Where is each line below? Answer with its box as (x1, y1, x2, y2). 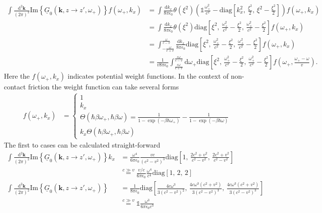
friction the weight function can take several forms (28, 82, 179, 92)
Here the (4, 71, 30, 81)
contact (4, 82, 26, 92)
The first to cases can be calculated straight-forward (4, 140, 161, 150)
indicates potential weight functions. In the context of (68, 71, 229, 81)
